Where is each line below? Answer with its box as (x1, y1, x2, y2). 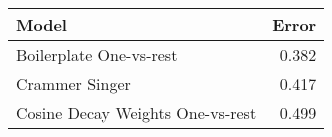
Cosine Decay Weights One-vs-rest (16, 101, 257, 124)
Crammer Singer (16, 72, 131, 95)
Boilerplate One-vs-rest (16, 43, 178, 66)
